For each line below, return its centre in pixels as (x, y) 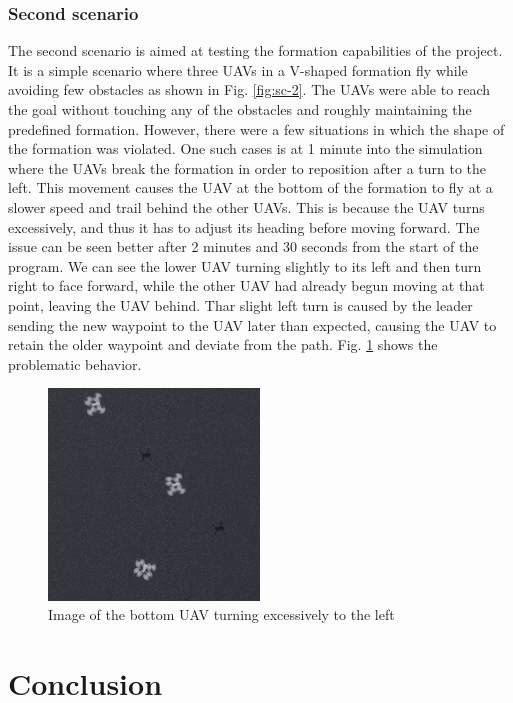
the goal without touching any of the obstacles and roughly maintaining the (240, 109)
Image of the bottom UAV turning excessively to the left (221, 614)
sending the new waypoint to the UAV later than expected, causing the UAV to (252, 324)
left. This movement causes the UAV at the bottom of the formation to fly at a (250, 187)
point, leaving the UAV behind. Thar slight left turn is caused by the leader (240, 304)
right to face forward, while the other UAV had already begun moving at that (246, 285)
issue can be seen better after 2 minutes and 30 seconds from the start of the (243, 246)
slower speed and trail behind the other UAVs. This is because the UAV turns (246, 206)
